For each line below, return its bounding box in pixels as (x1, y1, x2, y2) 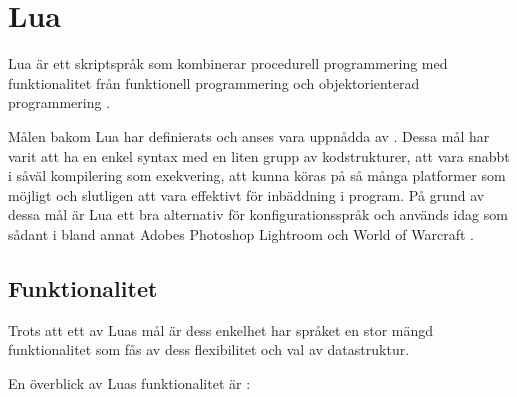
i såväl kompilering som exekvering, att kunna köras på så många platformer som (8, 165, 506, 186)
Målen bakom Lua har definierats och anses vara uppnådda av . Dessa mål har (8, 125, 490, 146)
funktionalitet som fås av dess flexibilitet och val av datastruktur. (8, 339, 410, 360)
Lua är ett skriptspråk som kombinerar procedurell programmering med (8, 53, 448, 74)
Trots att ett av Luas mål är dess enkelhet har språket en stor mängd (8, 319, 434, 340)
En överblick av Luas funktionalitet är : (8, 372, 251, 393)
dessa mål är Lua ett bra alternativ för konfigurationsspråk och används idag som (8, 204, 508, 225)
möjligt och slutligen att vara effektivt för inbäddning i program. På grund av (8, 184, 485, 205)
